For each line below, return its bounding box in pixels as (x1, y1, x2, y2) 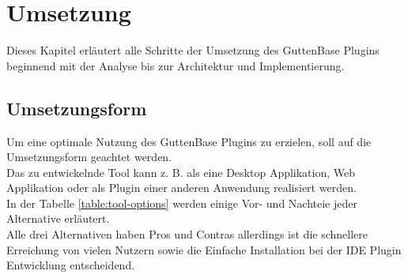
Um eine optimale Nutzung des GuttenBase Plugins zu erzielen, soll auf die (6, 133, 372, 149)
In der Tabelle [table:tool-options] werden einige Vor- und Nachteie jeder (6, 194, 357, 211)
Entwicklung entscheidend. (6, 257, 135, 273)
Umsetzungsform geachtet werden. (6, 148, 172, 165)
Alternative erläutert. (6, 210, 110, 227)
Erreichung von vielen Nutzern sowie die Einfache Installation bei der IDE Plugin (6, 241, 402, 257)
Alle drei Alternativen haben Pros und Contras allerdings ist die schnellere (6, 226, 368, 242)
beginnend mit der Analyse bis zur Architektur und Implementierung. (6, 57, 345, 73)
